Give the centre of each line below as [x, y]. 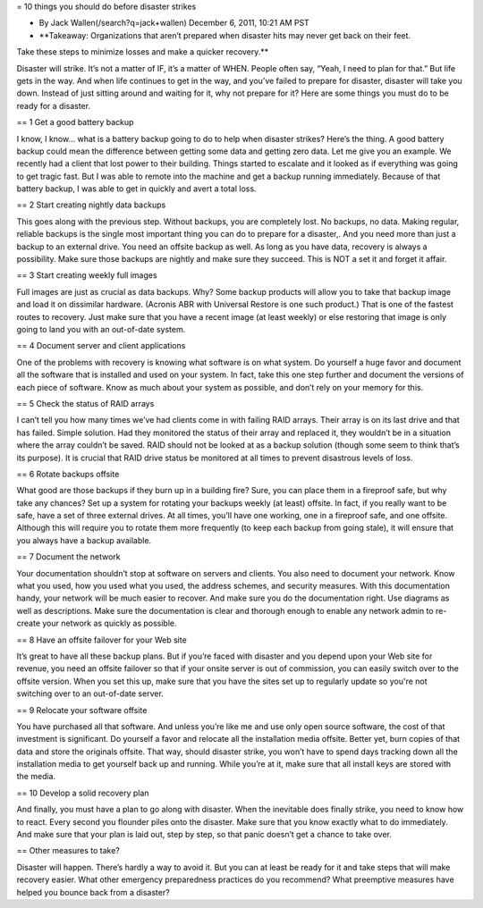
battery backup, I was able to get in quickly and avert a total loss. [136, 189]
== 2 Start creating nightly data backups [91, 205]
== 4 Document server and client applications [101, 346]
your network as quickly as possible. [110, 623]
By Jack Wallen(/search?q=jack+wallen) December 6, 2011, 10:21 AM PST [174, 23]
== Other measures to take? [68, 851]
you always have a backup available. [84, 540]
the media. [36, 777]
